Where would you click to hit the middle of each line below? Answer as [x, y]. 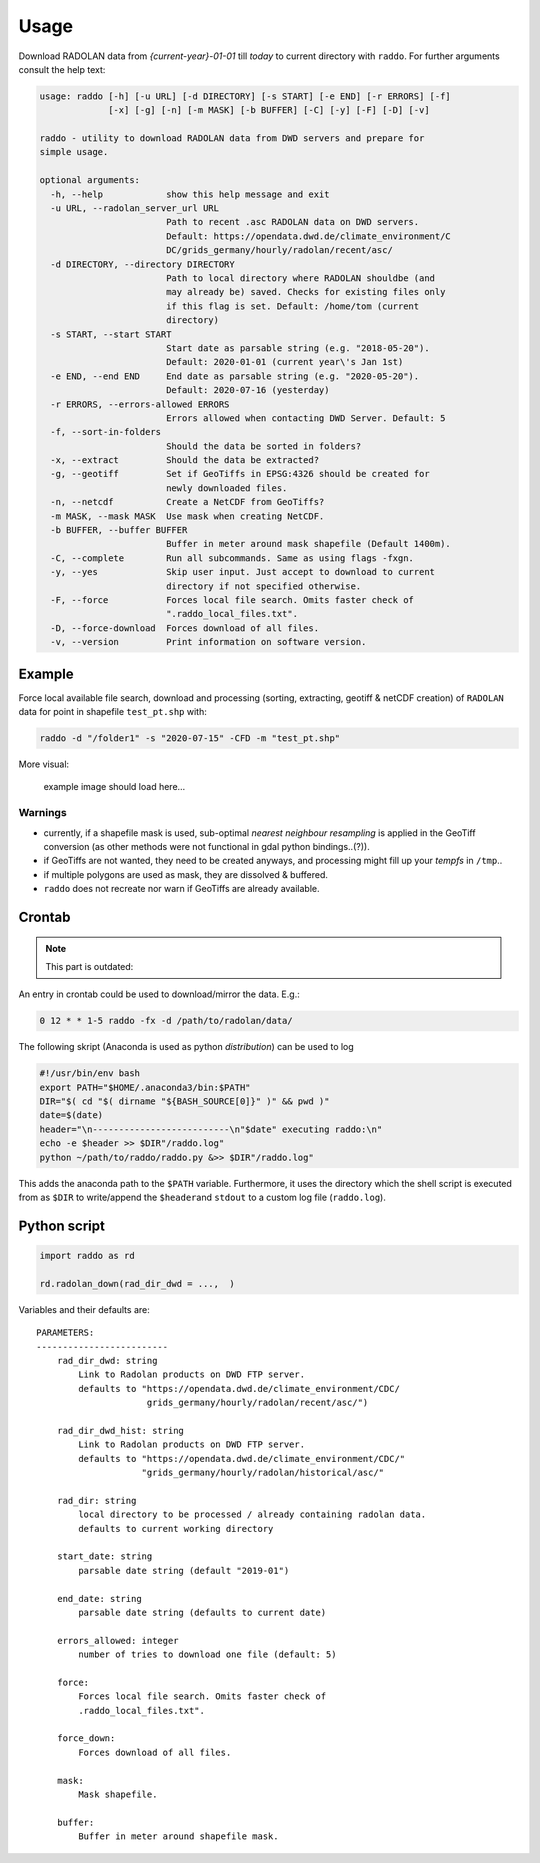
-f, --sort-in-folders [106, 432]
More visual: [44, 764]
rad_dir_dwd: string [107, 1360]
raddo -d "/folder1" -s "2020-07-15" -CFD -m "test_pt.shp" [190, 738]
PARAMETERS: [65, 1333]
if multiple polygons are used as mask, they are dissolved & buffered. [186, 874]
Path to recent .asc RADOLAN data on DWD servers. [292, 222]
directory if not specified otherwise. [263, 586]
